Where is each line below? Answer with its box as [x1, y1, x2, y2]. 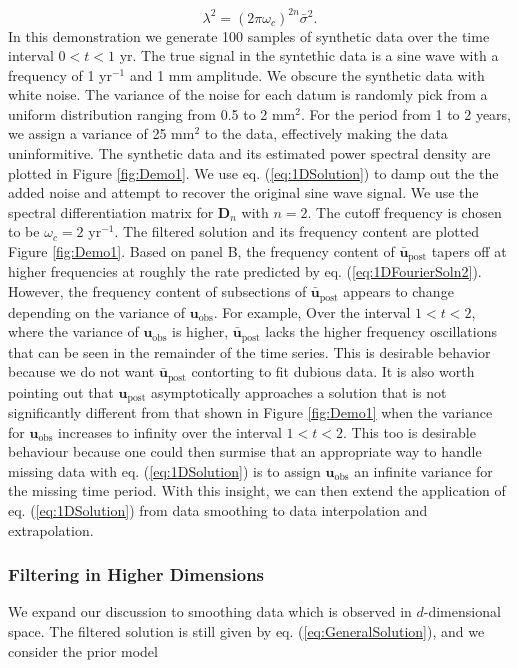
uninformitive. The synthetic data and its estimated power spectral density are [8, 143, 491, 164]
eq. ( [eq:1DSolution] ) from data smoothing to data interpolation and [8, 500, 428, 521]
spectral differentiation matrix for [8, 201, 214, 222]
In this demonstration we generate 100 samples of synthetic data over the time [8, 25, 490, 46]
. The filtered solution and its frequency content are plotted [114, 221, 480, 242]
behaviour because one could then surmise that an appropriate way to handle [8, 441, 482, 462]
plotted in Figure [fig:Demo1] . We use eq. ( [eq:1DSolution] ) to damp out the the [8, 162, 499, 183]
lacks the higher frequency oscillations [265, 321, 497, 342]
